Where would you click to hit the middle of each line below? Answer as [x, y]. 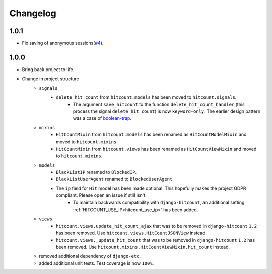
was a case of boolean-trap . [103, 118]
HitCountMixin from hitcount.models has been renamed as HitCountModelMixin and [151, 135]
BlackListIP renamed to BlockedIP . [96, 172]
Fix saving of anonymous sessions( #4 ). [63, 43]
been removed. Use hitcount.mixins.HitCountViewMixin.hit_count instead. [143, 247]
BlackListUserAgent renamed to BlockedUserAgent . [115, 179]
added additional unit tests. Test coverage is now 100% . [96, 263]
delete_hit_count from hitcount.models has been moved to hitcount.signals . [146, 97]
